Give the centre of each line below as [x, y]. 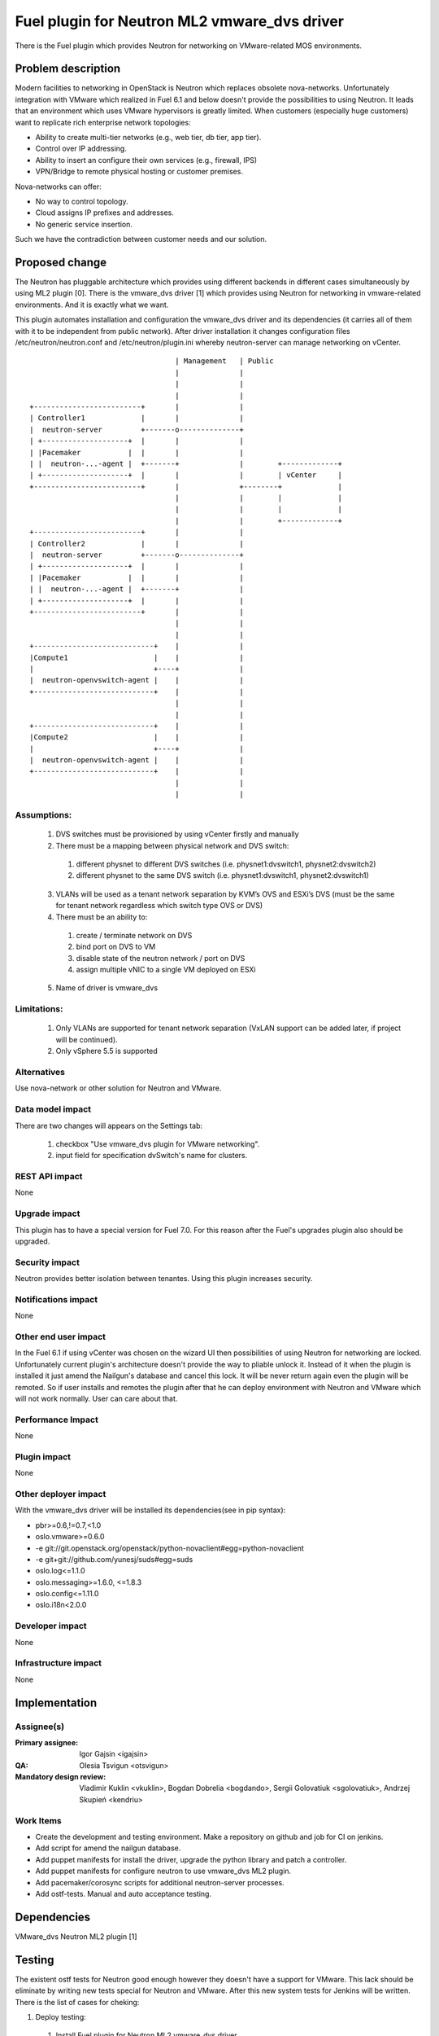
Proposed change [61, 262]
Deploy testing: [61, 2016]
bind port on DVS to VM [116, 947]
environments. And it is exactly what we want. [92, 305]
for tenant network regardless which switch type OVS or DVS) [159, 906]
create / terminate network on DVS [134, 935]
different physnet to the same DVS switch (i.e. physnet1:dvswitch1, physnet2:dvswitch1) [222, 875]
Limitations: [39, 1009]
